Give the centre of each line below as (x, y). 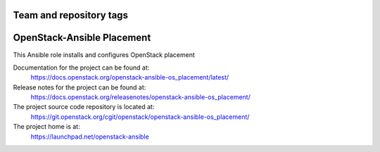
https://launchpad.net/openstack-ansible (90, 137)
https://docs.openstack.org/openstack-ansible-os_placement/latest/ (130, 77)
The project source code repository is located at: (84, 107)
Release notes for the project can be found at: (80, 87)
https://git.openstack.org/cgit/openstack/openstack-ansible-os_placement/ (140, 117)
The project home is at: (46, 127)
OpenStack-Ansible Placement (82, 38)
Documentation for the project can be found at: (81, 68)
